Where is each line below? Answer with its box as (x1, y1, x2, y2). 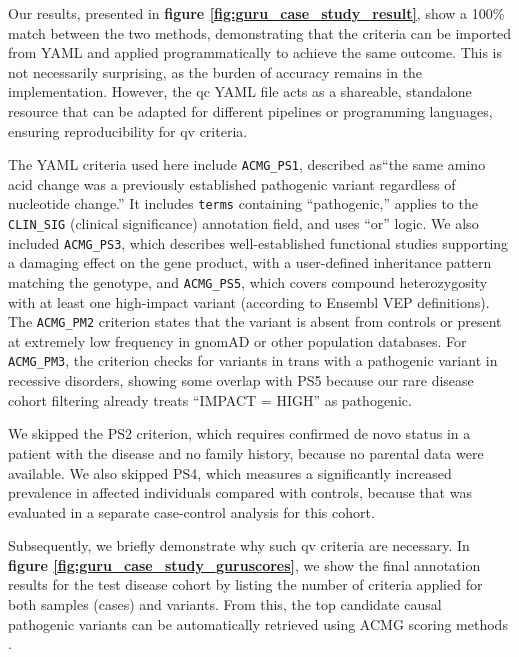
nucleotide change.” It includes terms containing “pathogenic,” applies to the (8, 193, 478, 214)
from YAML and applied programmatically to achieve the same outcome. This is (8, 42, 503, 63)
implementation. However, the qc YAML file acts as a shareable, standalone (8, 81, 472, 102)
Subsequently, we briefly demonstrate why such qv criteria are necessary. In (8, 535, 470, 556)
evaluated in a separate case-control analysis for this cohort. (8, 501, 375, 522)
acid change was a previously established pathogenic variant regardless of (8, 173, 456, 194)
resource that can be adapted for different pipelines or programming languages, (8, 100, 493, 121)
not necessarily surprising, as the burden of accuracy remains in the (8, 61, 423, 82)
